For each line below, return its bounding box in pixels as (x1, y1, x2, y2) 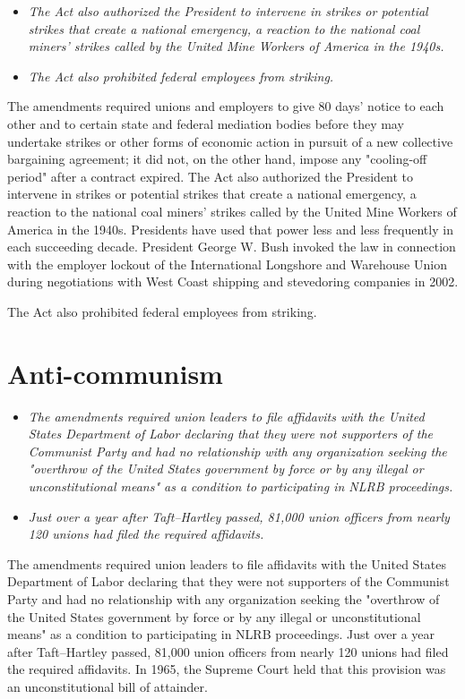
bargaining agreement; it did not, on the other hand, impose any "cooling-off (7, 149, 427, 168)
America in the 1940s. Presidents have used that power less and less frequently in (7, 219, 453, 238)
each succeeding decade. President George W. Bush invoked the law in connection (7, 237, 456, 256)
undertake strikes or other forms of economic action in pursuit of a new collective (7, 132, 453, 150)
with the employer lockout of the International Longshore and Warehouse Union (7, 254, 447, 273)
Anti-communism (7, 354, 223, 391)
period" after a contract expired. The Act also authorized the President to (7, 166, 414, 185)
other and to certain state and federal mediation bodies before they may (7, 114, 404, 132)
